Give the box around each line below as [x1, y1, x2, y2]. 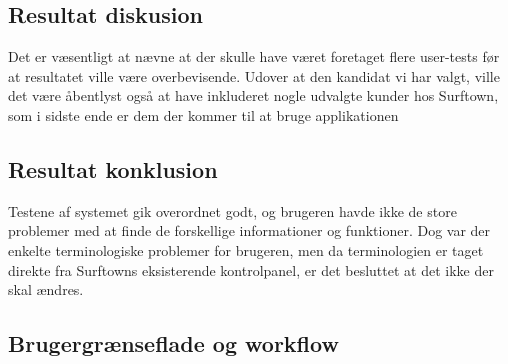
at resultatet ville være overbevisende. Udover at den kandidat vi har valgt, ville [8, 65, 500, 86]
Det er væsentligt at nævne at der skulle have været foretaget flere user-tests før [8, 46, 500, 67]
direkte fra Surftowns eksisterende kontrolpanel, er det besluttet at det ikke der [8, 259, 494, 280]
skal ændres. [8, 279, 84, 300]
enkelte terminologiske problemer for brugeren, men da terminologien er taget [8, 239, 484, 260]
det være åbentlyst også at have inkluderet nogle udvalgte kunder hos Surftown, [8, 85, 499, 106]
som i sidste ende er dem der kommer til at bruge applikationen [8, 104, 399, 125]
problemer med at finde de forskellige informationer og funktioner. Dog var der [8, 220, 491, 241]
